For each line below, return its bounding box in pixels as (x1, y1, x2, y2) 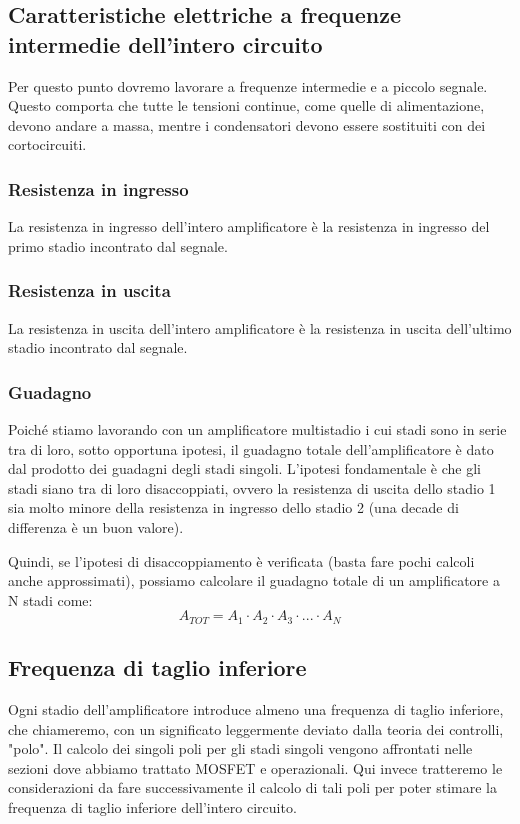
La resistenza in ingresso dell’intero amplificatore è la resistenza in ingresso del (8, 216, 490, 237)
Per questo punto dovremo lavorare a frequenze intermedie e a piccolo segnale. (8, 75, 488, 96)
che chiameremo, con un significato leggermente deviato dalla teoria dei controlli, (8, 718, 504, 739)
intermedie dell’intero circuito (8, 28, 323, 59)
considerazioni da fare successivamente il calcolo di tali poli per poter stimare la (8, 777, 497, 798)
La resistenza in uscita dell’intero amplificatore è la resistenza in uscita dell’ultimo (8, 317, 512, 338)
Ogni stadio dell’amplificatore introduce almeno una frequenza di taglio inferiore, (8, 699, 504, 719)
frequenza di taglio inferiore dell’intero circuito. (8, 796, 297, 817)
